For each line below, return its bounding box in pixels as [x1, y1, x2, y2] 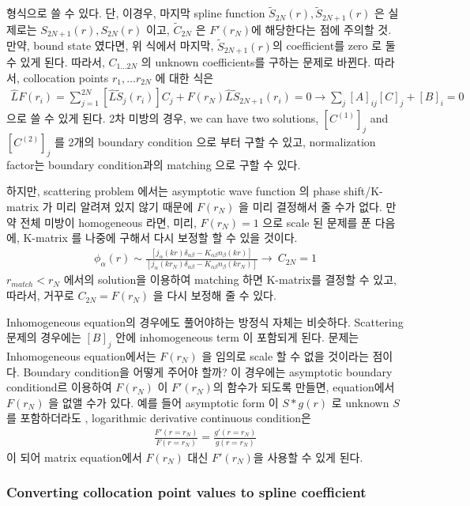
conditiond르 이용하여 [6, 379, 112, 395]
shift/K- [344, 183, 383, 199]
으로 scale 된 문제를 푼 [262, 213, 371, 230]
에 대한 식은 [155, 69, 214, 85]
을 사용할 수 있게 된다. [253, 448, 363, 465]
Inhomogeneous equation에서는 [6, 348, 156, 364]
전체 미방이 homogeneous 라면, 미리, [20, 213, 197, 230]
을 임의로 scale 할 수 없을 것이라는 [201, 348, 369, 364]
